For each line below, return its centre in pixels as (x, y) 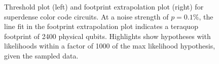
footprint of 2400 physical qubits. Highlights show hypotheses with (107, 36)
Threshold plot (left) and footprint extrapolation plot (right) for (104, 6)
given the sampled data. (41, 55)
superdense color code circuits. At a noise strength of (86, 16)
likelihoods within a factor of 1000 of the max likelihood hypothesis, (110, 46)
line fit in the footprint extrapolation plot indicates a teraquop (101, 26)
